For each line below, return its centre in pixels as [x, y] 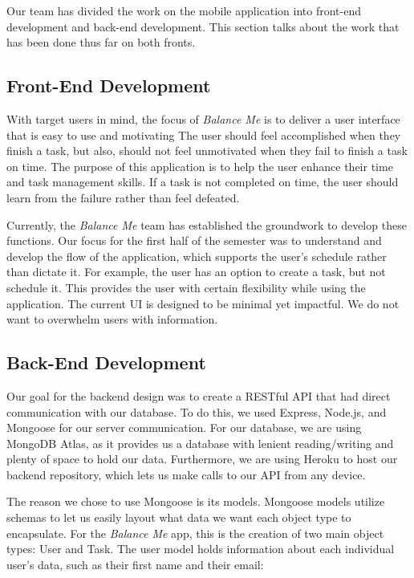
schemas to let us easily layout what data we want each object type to [179, 517]
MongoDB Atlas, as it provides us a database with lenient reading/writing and [200, 443]
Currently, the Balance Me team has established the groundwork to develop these [207, 224]
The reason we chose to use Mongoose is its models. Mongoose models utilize [196, 501]
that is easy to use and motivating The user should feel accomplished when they [204, 134]
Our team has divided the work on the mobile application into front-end [184, 10]
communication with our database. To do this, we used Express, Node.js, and [197, 411]
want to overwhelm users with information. [112, 319]
